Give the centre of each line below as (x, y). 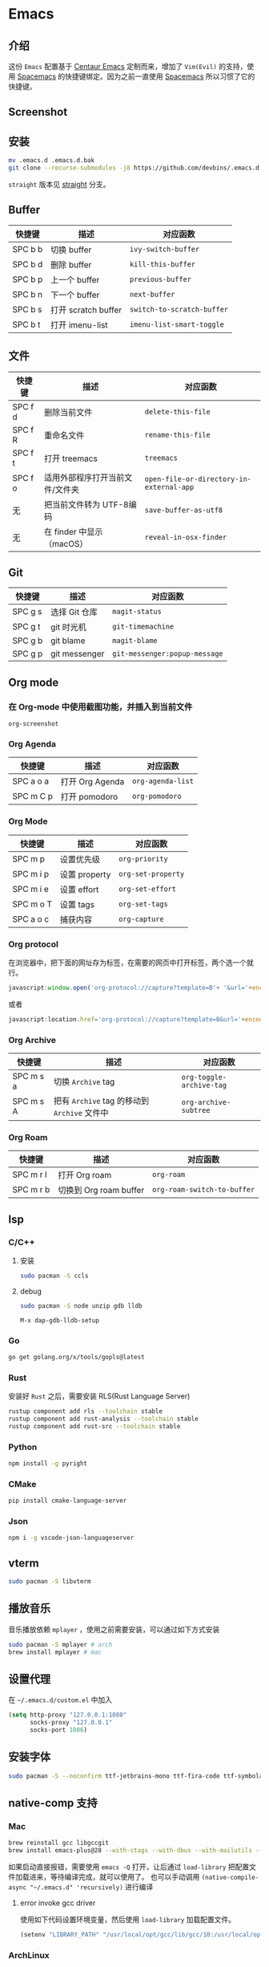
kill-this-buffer (163, 264)
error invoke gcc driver (58, 1903)
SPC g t (26, 627)
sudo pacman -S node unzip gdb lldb (81, 1305)
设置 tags (77, 904)
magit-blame (134, 641)
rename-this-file (177, 435)
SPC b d (28, 264)
